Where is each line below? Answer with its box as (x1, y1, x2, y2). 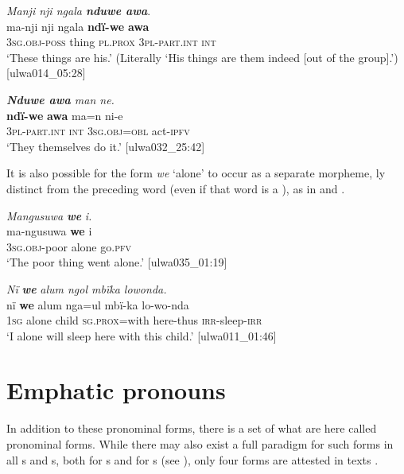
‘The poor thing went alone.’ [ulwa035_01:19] (6, 254, 227, 270)
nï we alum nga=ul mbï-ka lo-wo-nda (6, 296, 189, 313)
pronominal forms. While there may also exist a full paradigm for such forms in (6, 436, 394, 452)
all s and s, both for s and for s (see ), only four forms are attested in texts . (6, 451, 379, 468)
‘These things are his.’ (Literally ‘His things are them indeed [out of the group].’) (6, 49, 398, 65)
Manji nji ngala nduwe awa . (6, 2, 151, 18)
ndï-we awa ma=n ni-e (6, 107, 123, 123)
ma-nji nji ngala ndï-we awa (6, 17, 150, 34)
